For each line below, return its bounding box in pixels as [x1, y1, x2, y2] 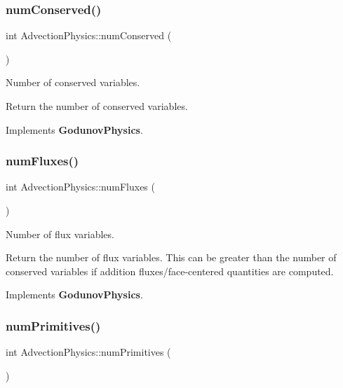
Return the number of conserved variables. [6, 99, 188, 113]
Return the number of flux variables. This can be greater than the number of [6, 250, 337, 265]
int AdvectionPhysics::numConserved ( [6, 28, 172, 43]
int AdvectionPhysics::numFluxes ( [6, 179, 155, 194]
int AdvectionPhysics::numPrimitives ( [6, 345, 171, 359]
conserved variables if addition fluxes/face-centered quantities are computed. [6, 263, 334, 278]
